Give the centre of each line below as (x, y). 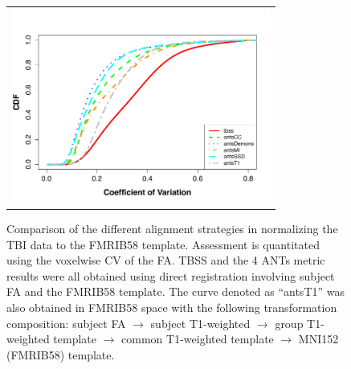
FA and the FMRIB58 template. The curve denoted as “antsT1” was (175, 291)
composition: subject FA (66, 323)
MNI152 (318, 339)
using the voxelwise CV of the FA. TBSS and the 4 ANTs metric (166, 260)
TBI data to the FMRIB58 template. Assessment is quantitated (163, 244)
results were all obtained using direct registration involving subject (171, 275)
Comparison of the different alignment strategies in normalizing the (172, 228)
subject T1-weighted (200, 323)
